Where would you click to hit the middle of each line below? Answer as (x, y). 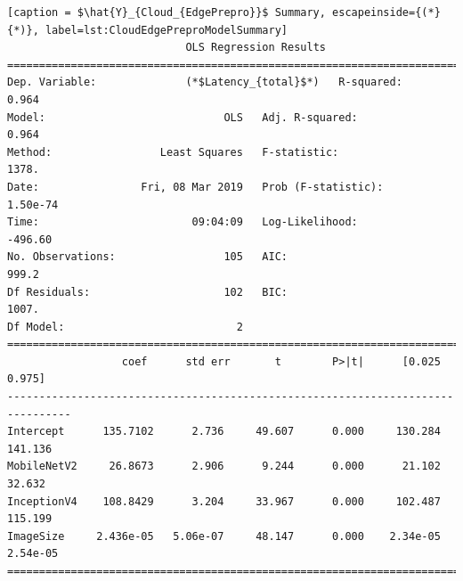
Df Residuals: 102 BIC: (147, 292)
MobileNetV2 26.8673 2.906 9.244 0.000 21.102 (224, 466)
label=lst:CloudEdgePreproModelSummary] (166, 30)
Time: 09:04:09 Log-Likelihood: (183, 222)
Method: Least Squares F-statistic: (173, 152)
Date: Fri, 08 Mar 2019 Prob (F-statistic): (195, 187)
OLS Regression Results (256, 48)
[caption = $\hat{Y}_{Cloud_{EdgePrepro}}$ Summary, (167, 12)
